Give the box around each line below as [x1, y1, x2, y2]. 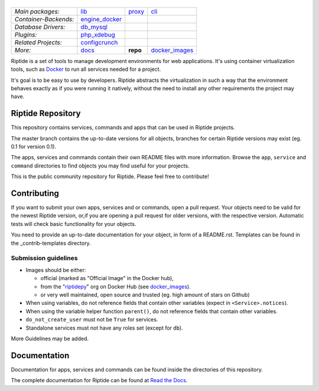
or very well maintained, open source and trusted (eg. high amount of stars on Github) [40, 291, 250, 298]
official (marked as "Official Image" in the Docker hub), [40, 275, 174, 282]
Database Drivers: [14, 22, 66, 31]
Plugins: [14, 30, 37, 38]
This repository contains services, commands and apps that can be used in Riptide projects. [11, 124, 236, 131]
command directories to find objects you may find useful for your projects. [11, 162, 190, 169]
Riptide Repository [11, 109, 81, 119]
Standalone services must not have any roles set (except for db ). [25, 324, 183, 331]
